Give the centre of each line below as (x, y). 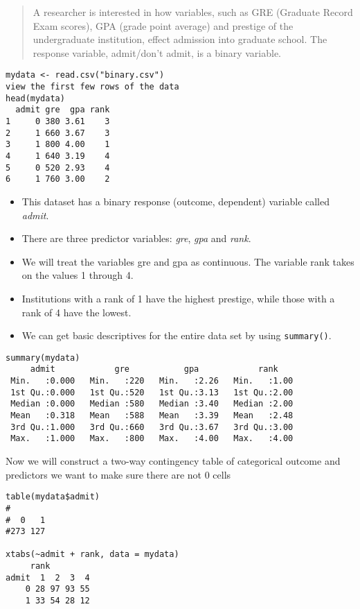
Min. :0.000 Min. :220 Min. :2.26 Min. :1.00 (152, 381)
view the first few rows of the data (92, 87)
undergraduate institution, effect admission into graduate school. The (180, 39)
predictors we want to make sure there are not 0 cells (118, 474)
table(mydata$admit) (53, 497)
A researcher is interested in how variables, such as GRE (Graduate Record (193, 12)
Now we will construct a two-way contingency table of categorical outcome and (173, 461)
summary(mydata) (43, 358)
